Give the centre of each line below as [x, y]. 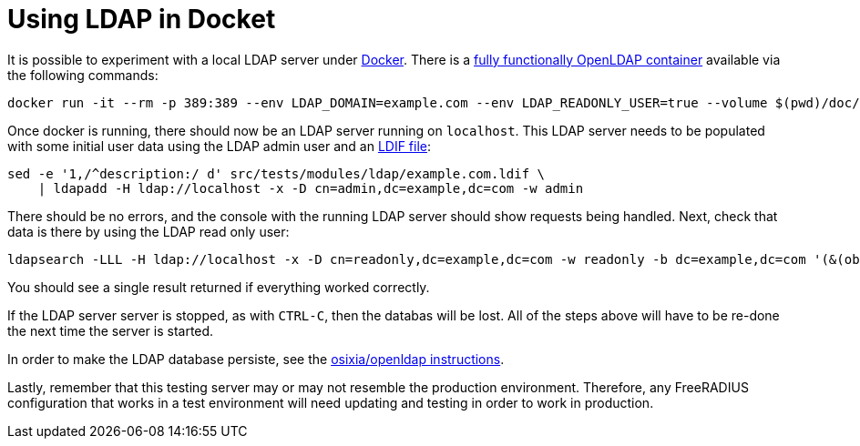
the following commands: [83, 75]
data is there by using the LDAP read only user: [148, 231]
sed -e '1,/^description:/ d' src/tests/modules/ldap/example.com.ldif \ [276, 173]
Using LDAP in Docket [142, 19]
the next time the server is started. [111, 330]
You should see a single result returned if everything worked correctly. [219, 287]
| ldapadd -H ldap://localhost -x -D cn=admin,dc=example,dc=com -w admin [311, 188]
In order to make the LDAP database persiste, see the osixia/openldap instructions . [256, 359]
